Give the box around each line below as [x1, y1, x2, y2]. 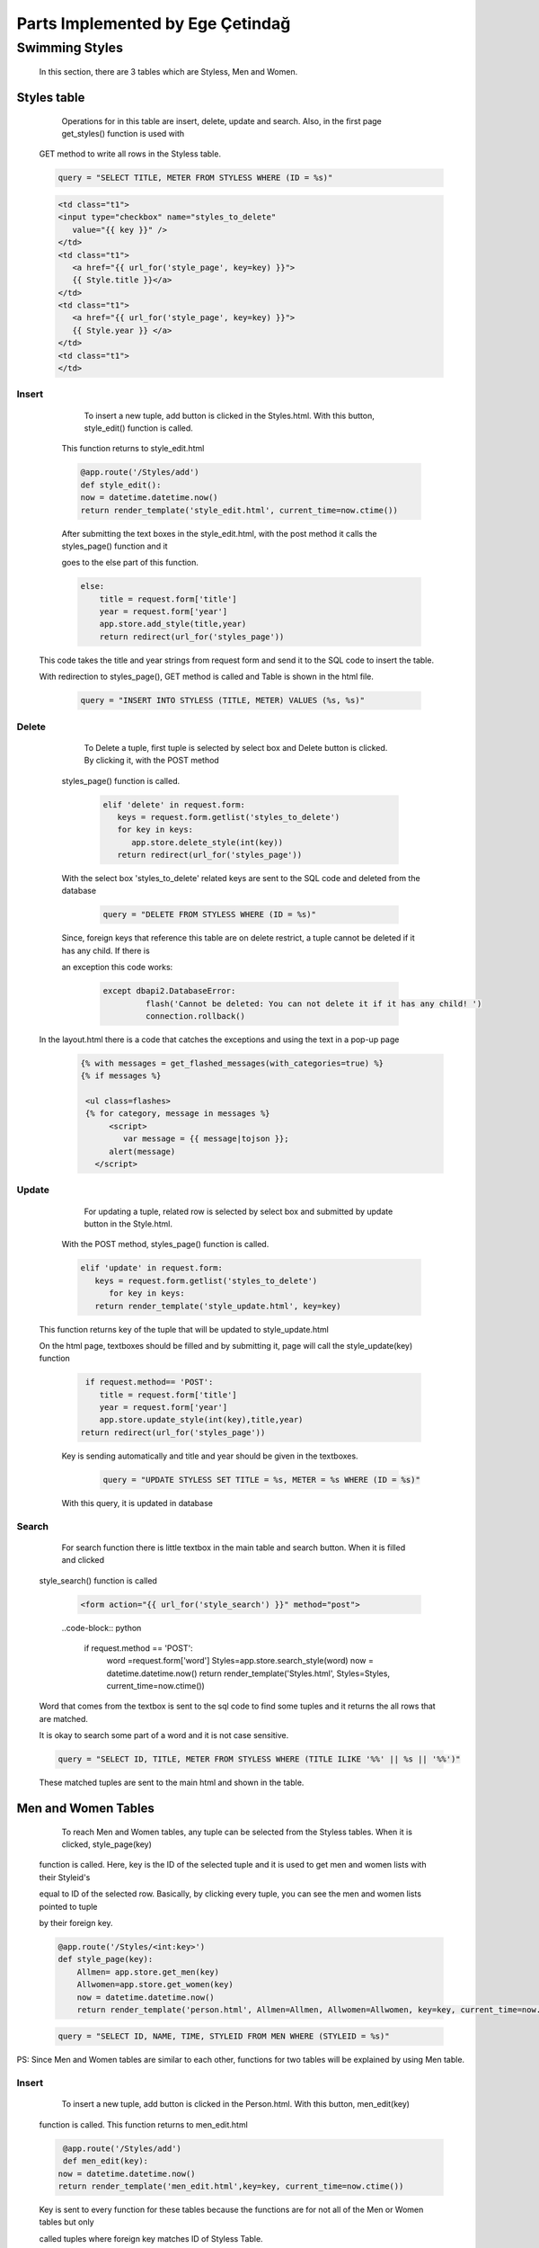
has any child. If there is [61, 945, 150, 956]
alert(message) [109, 1146, 176, 1156]
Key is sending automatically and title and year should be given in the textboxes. [61, 1450, 358, 1461]
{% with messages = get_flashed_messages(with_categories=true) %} [80, 1057, 384, 1068]
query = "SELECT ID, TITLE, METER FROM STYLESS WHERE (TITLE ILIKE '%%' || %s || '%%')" [57, 1754, 462, 1764]
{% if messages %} [80, 1071, 162, 1081]
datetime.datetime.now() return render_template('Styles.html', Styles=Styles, [106, 1668, 391, 1679]
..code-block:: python [61, 1622, 142, 1633]
